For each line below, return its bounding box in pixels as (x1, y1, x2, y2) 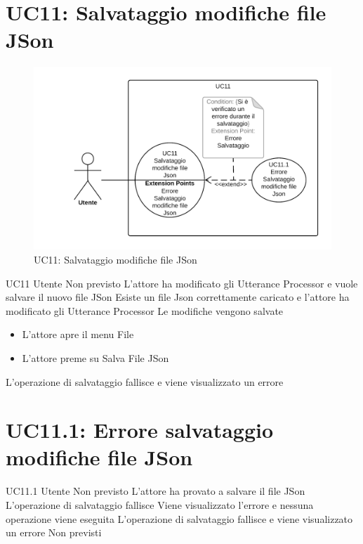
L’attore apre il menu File (22, 327, 134, 342)
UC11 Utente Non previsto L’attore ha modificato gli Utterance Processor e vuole (6, 276, 358, 290)
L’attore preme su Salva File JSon (22, 350, 169, 365)
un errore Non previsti (6, 525, 102, 540)
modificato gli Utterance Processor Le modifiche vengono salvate (6, 303, 284, 318)
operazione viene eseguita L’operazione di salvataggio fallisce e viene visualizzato (6, 511, 353, 526)
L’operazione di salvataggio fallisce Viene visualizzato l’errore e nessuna (6, 498, 314, 512)
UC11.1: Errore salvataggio (6, 415, 274, 444)
